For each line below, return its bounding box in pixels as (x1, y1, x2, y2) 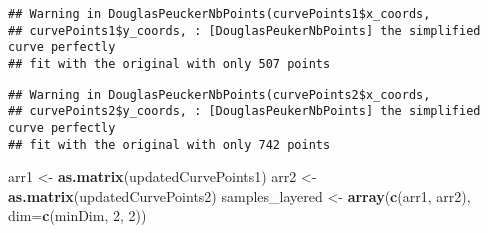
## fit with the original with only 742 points (8, 137, 331, 152)
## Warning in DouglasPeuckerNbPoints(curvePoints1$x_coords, (8, 7, 431, 21)
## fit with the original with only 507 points (8, 56, 331, 71)
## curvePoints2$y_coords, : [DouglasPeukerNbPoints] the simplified (8, 104, 481, 119)
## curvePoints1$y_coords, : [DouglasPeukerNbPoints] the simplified (8, 23, 481, 38)
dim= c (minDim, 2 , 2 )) (8, 205, 147, 226)
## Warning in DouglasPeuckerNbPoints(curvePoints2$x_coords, (8, 87, 431, 102)
